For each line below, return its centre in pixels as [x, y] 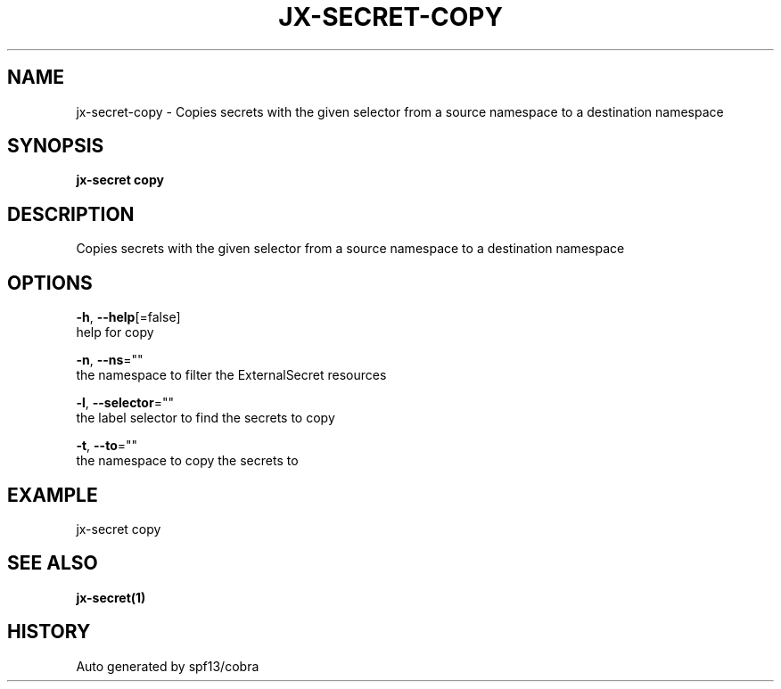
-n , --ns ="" [110, 360]
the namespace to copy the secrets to [187, 461]
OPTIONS [50, 283]
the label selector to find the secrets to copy [206, 418]
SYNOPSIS [56, 146]
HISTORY [49, 632]
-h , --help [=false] [128, 317]
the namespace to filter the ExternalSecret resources [231, 375]
